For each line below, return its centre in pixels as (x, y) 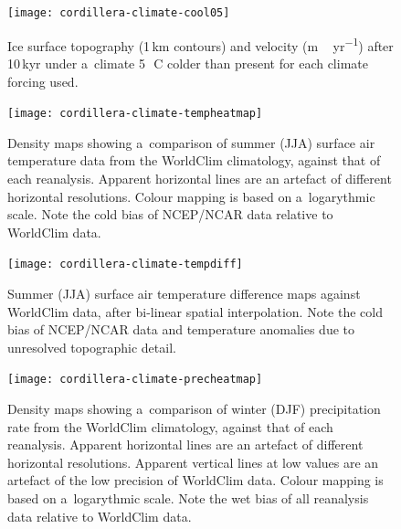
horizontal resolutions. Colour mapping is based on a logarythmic (191, 196)
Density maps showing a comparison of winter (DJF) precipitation (194, 408)
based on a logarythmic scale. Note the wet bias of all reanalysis (188, 497)
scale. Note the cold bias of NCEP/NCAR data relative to (170, 214)
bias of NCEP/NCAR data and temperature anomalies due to (181, 329)
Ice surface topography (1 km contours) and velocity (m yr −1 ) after (200, 44)
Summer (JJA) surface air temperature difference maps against (184, 293)
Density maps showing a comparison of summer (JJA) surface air (191, 142)
